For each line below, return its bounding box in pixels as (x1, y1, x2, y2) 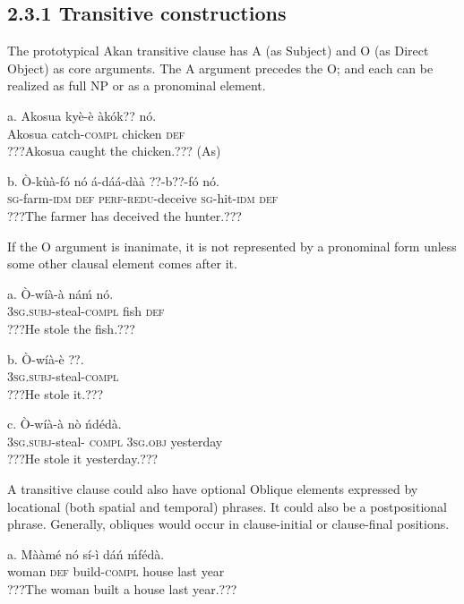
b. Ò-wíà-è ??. (7, 349, 84, 368)
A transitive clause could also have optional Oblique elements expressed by (7, 480, 418, 498)
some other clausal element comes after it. (7, 254, 237, 273)
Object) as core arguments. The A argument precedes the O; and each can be (7, 58, 434, 77)
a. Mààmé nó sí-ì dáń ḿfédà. (7, 544, 165, 563)
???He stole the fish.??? (7, 319, 135, 337)
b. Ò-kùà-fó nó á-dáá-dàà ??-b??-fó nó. (7, 171, 219, 190)
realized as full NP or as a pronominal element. (7, 76, 266, 95)
